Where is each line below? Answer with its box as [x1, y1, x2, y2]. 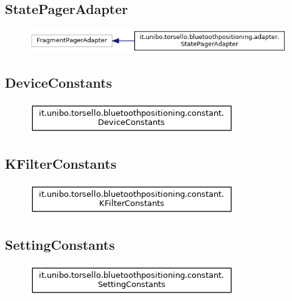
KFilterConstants [5, 154, 117, 172]
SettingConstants [5, 235, 115, 253]
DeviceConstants [5, 73, 113, 92]
